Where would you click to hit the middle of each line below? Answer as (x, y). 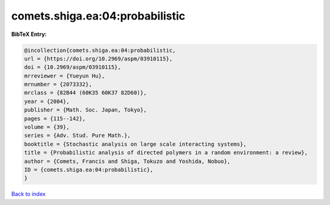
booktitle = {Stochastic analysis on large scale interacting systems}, (135, 144)
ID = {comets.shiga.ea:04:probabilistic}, (89, 170)
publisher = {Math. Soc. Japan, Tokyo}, (85, 110)
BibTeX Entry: (29, 34)
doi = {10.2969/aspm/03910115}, (73, 67)
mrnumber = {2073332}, (58, 85)
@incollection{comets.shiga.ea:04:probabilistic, (100, 50)
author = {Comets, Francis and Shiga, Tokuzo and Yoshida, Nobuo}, (127, 161)
